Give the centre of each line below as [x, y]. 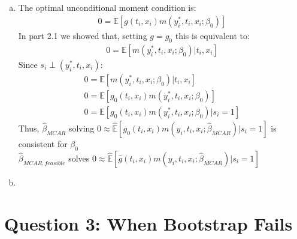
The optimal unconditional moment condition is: [107, 8]
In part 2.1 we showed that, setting [83, 36]
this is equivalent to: [212, 36]
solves [79, 158]
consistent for [43, 143]
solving [81, 128]
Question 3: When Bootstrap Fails [148, 223]
